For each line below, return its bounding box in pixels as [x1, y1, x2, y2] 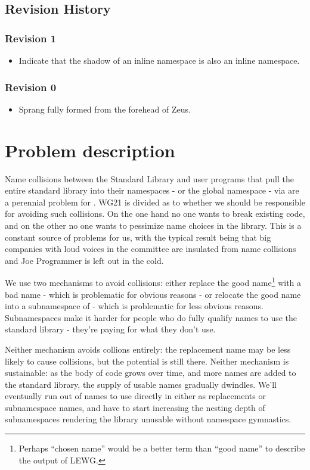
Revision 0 [5, 79, 57, 94]
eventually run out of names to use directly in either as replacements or [5, 390, 266, 402]
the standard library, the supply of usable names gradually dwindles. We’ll [5, 378, 277, 390]
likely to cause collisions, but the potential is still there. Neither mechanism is [5, 354, 289, 367]
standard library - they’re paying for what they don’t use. [5, 323, 216, 335]
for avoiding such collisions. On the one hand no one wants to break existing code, [5, 207, 305, 220]
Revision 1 [5, 30, 57, 45]
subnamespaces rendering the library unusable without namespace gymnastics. [5, 413, 292, 425]
